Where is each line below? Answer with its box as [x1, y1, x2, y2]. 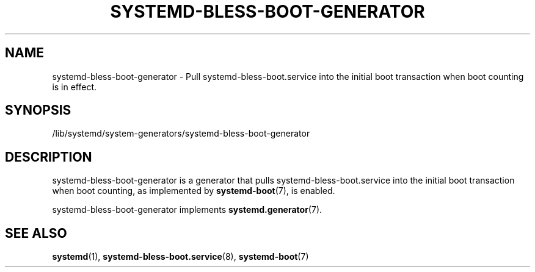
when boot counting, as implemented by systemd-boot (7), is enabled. [52, 185, 335, 196]
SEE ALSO [5, 225, 67, 241]
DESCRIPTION [5, 149, 92, 165]
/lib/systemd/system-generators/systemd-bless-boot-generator [52, 128, 310, 139]
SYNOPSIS [5, 102, 71, 118]
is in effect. [52, 81, 97, 92]
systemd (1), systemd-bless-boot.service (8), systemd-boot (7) [52, 251, 309, 262]
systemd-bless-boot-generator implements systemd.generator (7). [52, 204, 322, 215]
